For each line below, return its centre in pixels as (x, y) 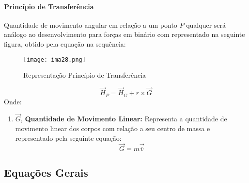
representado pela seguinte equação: (68, 138)
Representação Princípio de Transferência (85, 75)
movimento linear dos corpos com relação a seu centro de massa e (113, 128)
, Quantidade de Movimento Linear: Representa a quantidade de (124, 119)
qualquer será (206, 25)
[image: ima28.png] (54, 59)
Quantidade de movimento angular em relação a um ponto (91, 25)
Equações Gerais (46, 172)
